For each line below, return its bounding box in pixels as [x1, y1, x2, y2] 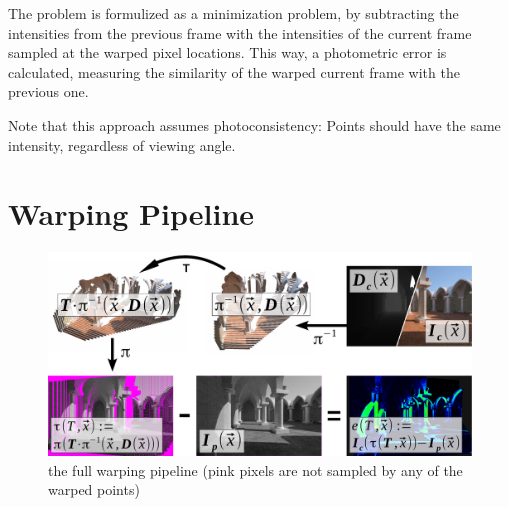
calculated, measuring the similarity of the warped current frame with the [8, 61, 460, 82]
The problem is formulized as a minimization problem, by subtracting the [8, 3, 459, 23]
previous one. [8, 81, 89, 102]
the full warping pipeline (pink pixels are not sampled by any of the [48, 459, 463, 480]
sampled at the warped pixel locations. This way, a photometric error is [8, 42, 447, 63]
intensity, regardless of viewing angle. [8, 134, 236, 155]
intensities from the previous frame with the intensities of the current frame [8, 22, 472, 43]
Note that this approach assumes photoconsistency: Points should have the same [8, 114, 501, 135]
